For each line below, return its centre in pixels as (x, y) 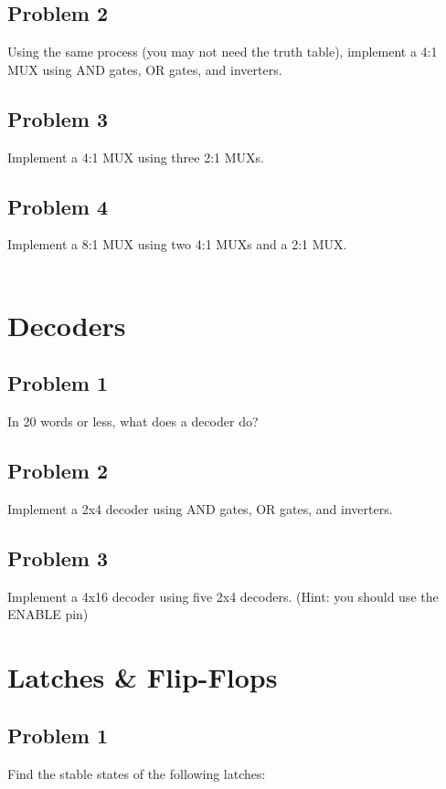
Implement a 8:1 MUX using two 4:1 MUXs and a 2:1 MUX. (177, 244)
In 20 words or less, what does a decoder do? (133, 421)
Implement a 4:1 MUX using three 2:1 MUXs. (136, 157)
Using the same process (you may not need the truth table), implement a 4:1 (223, 52)
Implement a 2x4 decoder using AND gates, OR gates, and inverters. (200, 508)
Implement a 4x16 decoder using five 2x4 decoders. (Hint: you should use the (223, 596)
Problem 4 (58, 206)
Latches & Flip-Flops (143, 677)
